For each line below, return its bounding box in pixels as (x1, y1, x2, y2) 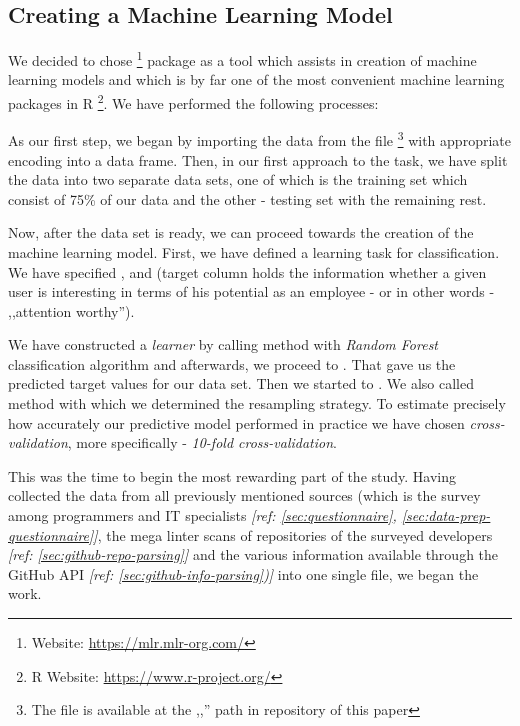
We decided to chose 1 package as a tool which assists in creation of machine (8, 47, 477, 70)
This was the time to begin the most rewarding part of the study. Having (8, 465, 457, 486)
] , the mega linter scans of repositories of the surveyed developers (93, 524, 493, 545)
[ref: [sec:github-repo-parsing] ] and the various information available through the (8, 544, 499, 565)
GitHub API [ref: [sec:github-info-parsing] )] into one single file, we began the (8, 563, 479, 584)
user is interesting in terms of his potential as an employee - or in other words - (8, 281, 495, 302)
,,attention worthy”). (8, 300, 135, 321)
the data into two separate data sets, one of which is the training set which (8, 169, 468, 190)
